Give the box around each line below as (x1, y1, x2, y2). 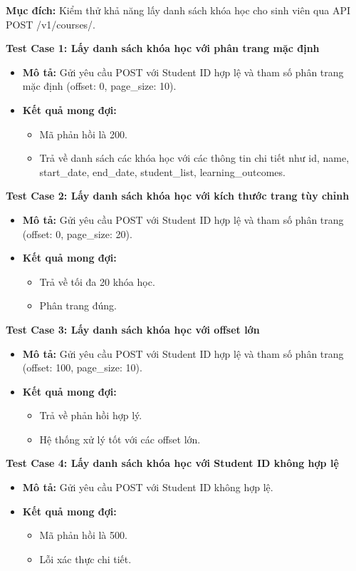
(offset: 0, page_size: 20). (22, 226, 132, 241)
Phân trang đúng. (39, 298, 117, 313)
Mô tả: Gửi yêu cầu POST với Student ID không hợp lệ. (22, 480, 273, 495)
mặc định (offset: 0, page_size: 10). (22, 78, 177, 93)
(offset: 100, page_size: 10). (22, 360, 142, 375)
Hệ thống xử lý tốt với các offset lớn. (39, 431, 201, 446)
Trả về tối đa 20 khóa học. (39, 274, 155, 289)
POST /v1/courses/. (6, 16, 95, 31)
